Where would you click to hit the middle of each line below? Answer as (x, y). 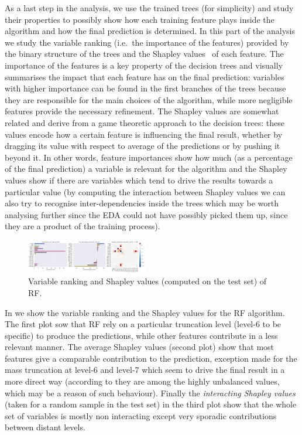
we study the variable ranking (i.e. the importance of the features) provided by (147, 42)
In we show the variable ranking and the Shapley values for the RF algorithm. (145, 312)
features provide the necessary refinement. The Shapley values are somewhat (142, 111)
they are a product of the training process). (83, 226)
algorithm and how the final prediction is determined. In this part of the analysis (150, 31)
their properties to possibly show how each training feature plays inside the (140, 19)
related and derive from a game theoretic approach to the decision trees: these (145, 122)
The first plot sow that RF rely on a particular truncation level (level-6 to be (143, 324)
